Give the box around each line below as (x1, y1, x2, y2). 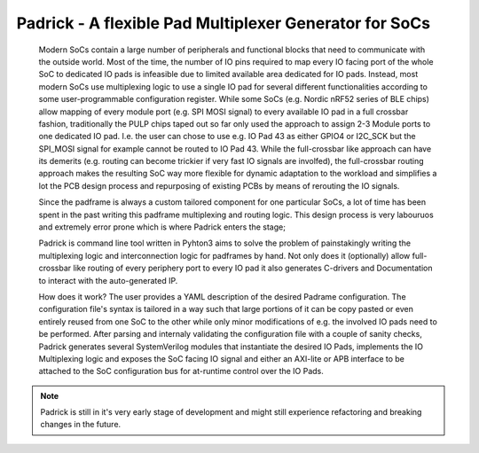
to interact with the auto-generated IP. (38, 275, 178, 285)
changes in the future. (40, 419, 122, 430)
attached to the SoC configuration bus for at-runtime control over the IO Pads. (38, 366, 324, 377)
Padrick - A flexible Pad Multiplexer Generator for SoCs (16, 13, 430, 33)
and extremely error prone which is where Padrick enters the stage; (38, 222, 286, 232)
